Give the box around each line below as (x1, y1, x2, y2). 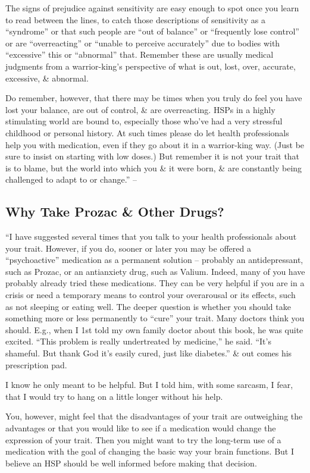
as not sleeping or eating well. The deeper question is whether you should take (5, 300, 291, 312)
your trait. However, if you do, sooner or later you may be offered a (5, 242, 251, 254)
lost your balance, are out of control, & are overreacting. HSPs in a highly (5, 103, 275, 115)
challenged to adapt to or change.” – (5, 173, 137, 186)
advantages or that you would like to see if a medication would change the (5, 422, 276, 434)
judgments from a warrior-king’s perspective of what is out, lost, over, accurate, (5, 59, 296, 72)
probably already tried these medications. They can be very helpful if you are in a (5, 277, 305, 289)
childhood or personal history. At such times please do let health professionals (5, 126, 289, 139)
